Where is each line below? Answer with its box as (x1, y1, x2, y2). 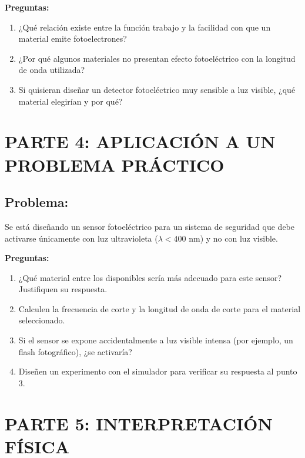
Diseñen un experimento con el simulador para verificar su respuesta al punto (18, 365, 297, 377)
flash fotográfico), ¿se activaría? (18, 345, 132, 357)
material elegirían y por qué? (18, 95, 123, 107)
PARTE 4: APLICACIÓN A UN (5, 129, 276, 153)
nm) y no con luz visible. (189, 232, 278, 244)
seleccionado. (18, 314, 65, 326)
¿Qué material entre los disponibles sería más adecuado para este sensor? (18, 271, 281, 283)
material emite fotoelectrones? (18, 32, 127, 45)
